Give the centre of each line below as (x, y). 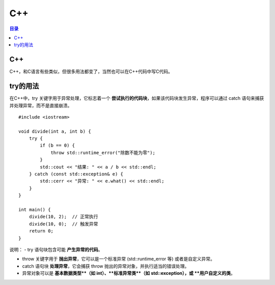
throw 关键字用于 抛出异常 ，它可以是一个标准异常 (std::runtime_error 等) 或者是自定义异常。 (118, 259)
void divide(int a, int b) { (55, 131)
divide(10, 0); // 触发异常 (63, 224)
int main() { (35, 209)
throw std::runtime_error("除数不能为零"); (103, 152)
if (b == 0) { (58, 146)
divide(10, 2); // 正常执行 (63, 217)
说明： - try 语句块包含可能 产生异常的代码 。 (56, 249)
